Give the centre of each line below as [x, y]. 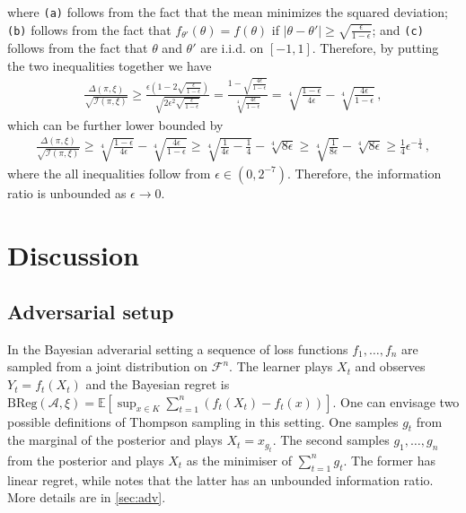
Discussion [73, 254]
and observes [390, 366]
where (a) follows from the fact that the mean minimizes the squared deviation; [228, 12]
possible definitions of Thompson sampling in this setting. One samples [203, 421]
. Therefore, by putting [375, 47]
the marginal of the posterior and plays [115, 440]
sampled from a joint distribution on [108, 366]
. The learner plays [281, 366]
